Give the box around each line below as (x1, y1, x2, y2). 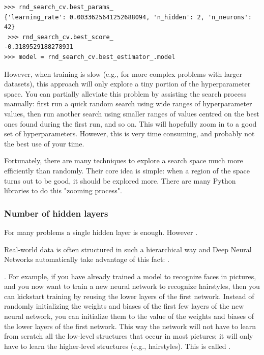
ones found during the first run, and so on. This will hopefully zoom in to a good (4, 118, 257, 129)
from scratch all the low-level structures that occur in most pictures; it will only (4, 331, 253, 341)
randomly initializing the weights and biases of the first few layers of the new (4, 301, 244, 311)
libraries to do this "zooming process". (4, 185, 122, 196)
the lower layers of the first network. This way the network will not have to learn (4, 320, 256, 331)
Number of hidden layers (4, 206, 108, 219)
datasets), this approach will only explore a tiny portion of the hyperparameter (4, 78, 251, 89)
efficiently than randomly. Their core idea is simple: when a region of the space (4, 165, 250, 175)
